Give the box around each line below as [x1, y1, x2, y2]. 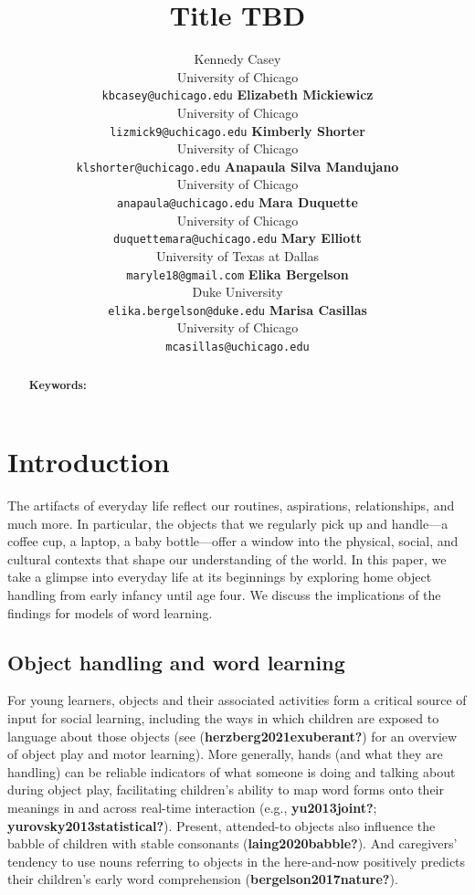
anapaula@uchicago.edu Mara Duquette [117, 193, 358, 212]
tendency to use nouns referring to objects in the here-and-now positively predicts [7, 851, 466, 870]
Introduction [7, 443, 170, 480]
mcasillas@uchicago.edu [165, 341, 310, 354]
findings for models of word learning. [7, 603, 213, 622]
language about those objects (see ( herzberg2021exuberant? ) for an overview [7, 726, 458, 745]
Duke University [192, 282, 283, 301]
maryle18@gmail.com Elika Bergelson [126, 264, 349, 283]
